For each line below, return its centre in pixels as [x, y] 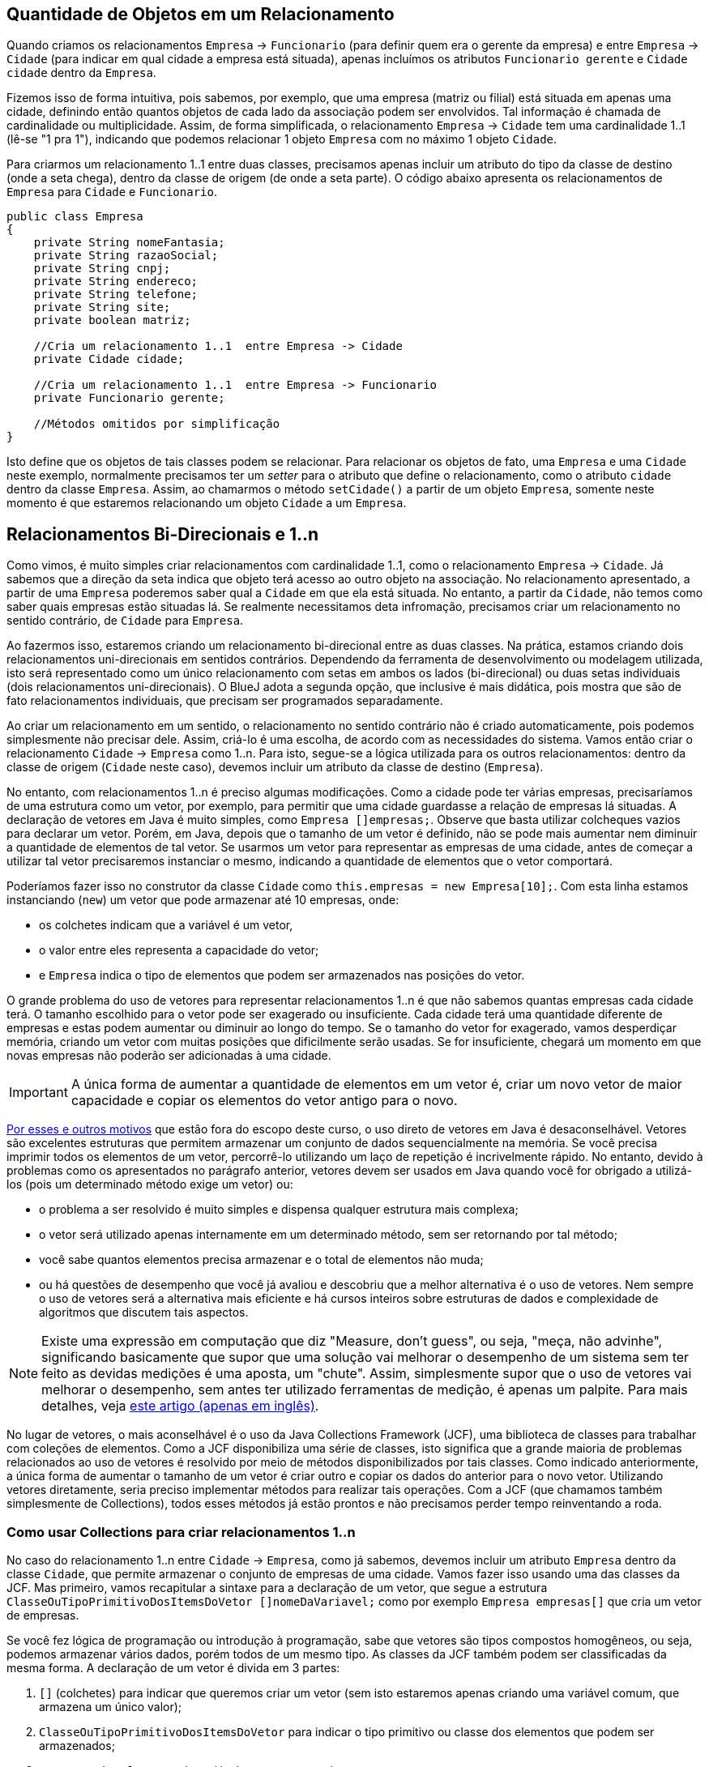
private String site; [102, 307]
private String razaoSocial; [126, 256]
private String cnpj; [102, 269]
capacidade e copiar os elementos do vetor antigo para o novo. [264, 1101]
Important [38, 1093]
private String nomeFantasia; [129, 243]
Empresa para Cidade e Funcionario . [112, 192]
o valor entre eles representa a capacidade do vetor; [179, 950]
